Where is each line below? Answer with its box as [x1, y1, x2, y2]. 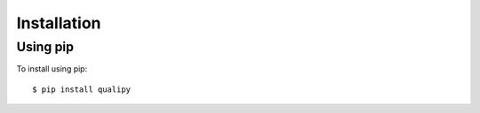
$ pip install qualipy [32, 84, 132, 94]
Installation [16, 13, 101, 33]
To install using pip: [16, 64, 88, 74]
